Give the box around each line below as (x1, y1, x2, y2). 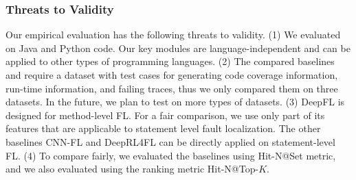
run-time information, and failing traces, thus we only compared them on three (5, 81, 338, 95)
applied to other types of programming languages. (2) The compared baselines (5, 54, 335, 68)
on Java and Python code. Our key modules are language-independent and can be (5, 40, 351, 55)
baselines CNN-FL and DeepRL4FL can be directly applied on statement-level (5, 134, 335, 149)
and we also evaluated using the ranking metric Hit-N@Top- (5, 162, 259, 176)
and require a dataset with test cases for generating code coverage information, (5, 68, 338, 81)
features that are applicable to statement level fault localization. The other (5, 121, 321, 136)
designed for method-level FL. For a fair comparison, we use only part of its (5, 107, 325, 122)
